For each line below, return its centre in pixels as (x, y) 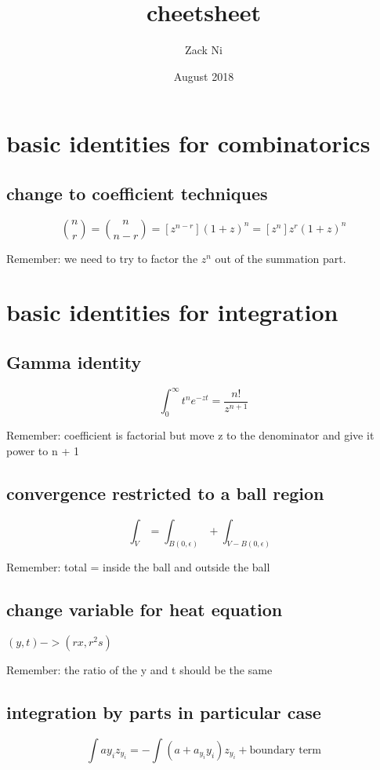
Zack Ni (204, 50)
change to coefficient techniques (137, 193)
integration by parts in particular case (164, 712)
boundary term (286, 751)
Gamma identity (74, 362)
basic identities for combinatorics (188, 143)
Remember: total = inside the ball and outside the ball (138, 567)
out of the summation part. (280, 258)
